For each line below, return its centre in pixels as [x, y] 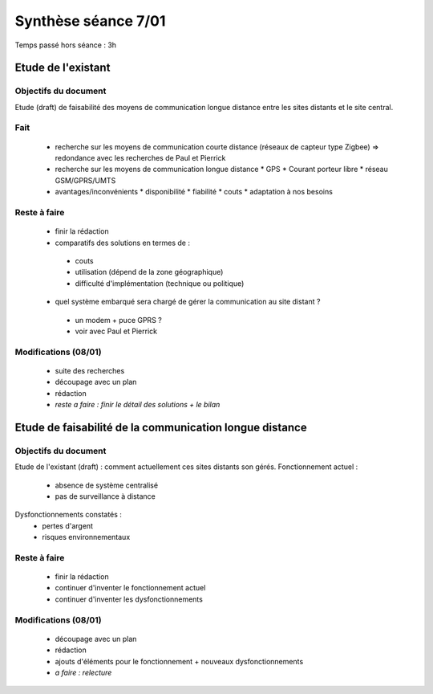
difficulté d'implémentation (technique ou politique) [160, 283]
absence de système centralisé [107, 485]
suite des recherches [90, 370]
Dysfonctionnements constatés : [68, 515]
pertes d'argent [68, 525]
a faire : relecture [83, 672]
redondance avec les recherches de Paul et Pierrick [140, 158]
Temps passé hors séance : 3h [65, 45]
